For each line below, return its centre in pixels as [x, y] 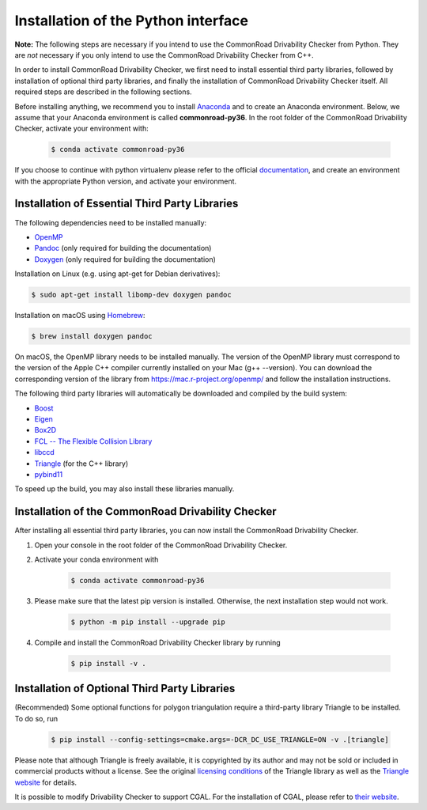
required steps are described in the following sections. [104, 92]
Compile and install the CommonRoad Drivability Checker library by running [157, 642]
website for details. [46, 782]
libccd [44, 452]
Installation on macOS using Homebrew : [80, 316]
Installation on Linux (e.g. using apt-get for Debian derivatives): [117, 274]
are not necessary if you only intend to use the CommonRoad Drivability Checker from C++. [164, 55]
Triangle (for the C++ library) [81, 464]
